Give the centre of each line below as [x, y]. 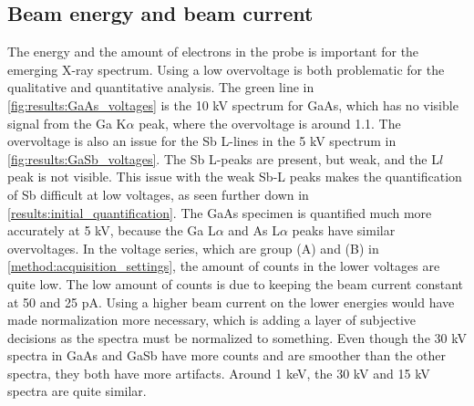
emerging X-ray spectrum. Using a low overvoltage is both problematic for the [226, 69]
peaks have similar [344, 230]
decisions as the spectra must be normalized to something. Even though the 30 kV [237, 337]
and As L [254, 230]
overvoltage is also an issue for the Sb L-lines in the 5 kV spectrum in [202, 141]
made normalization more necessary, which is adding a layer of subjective [212, 320]
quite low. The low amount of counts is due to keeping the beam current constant [235, 283]
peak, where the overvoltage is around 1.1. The [270, 123]
